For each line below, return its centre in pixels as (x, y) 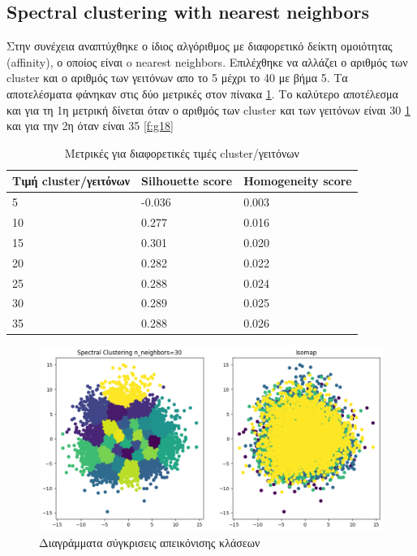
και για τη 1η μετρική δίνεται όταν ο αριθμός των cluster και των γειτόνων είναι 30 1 (208, 109)
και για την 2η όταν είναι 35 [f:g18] (90, 126)
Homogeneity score (298, 181)
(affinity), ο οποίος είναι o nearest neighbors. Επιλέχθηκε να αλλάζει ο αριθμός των (207, 61)
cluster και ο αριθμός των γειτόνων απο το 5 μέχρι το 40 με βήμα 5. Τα (177, 78)
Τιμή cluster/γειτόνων (71, 181)
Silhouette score (187, 181)
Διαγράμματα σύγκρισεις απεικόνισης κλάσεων (150, 542)
